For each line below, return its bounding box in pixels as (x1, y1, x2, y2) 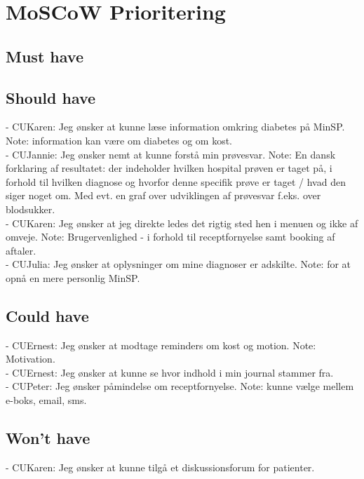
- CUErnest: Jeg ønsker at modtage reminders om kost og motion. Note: (6, 337, 316, 352)
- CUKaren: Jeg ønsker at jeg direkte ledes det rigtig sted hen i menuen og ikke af (6, 215, 358, 230)
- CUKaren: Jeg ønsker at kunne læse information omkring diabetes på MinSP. (6, 119, 345, 134)
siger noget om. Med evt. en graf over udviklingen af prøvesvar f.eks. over (6, 188, 321, 203)
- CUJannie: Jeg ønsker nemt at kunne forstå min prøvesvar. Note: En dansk (6, 147, 336, 161)
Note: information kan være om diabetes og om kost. (6, 133, 232, 147)
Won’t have (6, 427, 90, 449)
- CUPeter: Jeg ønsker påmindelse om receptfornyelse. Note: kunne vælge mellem (6, 379, 354, 393)
